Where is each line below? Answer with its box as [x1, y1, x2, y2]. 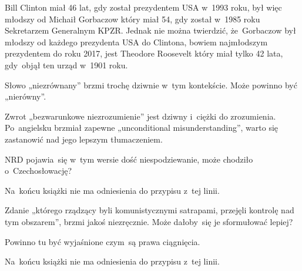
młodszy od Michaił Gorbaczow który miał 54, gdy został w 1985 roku [5, 12, 260, 25]
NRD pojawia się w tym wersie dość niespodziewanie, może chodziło [5, 153, 253, 165]
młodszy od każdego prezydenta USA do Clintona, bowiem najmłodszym [5, 35, 268, 48]
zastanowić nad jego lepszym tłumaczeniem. [5, 133, 163, 145]
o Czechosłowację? [5, 164, 72, 177]
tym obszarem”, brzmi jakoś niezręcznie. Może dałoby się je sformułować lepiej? [5, 215, 293, 227]
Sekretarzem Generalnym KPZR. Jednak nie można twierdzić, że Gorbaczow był [5, 24, 296, 37]
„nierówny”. [5, 90, 46, 103]
